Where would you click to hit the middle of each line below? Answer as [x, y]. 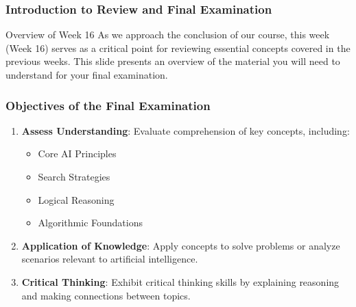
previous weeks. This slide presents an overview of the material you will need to [173, 61]
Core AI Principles [77, 153]
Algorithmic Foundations [90, 223]
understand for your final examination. [87, 75]
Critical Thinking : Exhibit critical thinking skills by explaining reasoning [180, 281]
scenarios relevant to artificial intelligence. [110, 259]
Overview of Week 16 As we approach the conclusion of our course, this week [168, 35]
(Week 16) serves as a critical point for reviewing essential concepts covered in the [178, 48]
